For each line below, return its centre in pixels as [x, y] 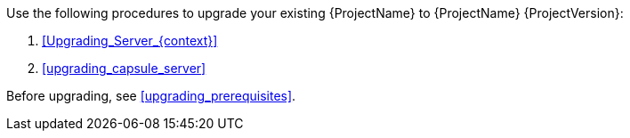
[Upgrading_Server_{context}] [130, 41]
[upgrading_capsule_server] [124, 68]
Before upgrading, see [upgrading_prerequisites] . [151, 96]
